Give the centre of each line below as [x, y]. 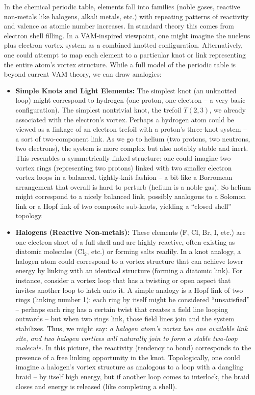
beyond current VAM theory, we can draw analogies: [83, 74]
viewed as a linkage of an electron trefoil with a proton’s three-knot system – [131, 129]
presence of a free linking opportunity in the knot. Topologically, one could [128, 357]
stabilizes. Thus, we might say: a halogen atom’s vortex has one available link [131, 328]
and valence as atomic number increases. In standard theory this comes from [119, 26]
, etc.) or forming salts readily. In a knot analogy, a [164, 251]
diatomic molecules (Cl [50, 251]
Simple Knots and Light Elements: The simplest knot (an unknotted [126, 90]
